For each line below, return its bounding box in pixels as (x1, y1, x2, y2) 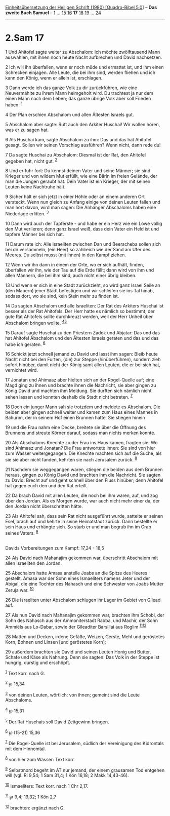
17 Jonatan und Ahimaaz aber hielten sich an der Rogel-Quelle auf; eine (5, 377, 155, 383)
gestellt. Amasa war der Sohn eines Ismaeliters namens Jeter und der (5, 575, 150, 581)
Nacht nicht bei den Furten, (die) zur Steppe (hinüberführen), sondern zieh (5, 357, 161, 363)
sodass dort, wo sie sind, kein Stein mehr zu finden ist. (5, 293, 119, 299)
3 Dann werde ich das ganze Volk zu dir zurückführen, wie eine (5, 85, 138, 91)
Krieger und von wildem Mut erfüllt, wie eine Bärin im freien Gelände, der (5, 173, 158, 179)
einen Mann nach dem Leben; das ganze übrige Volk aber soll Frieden (5, 95, 151, 101)
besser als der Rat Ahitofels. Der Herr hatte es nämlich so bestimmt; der (5, 308, 155, 314)
